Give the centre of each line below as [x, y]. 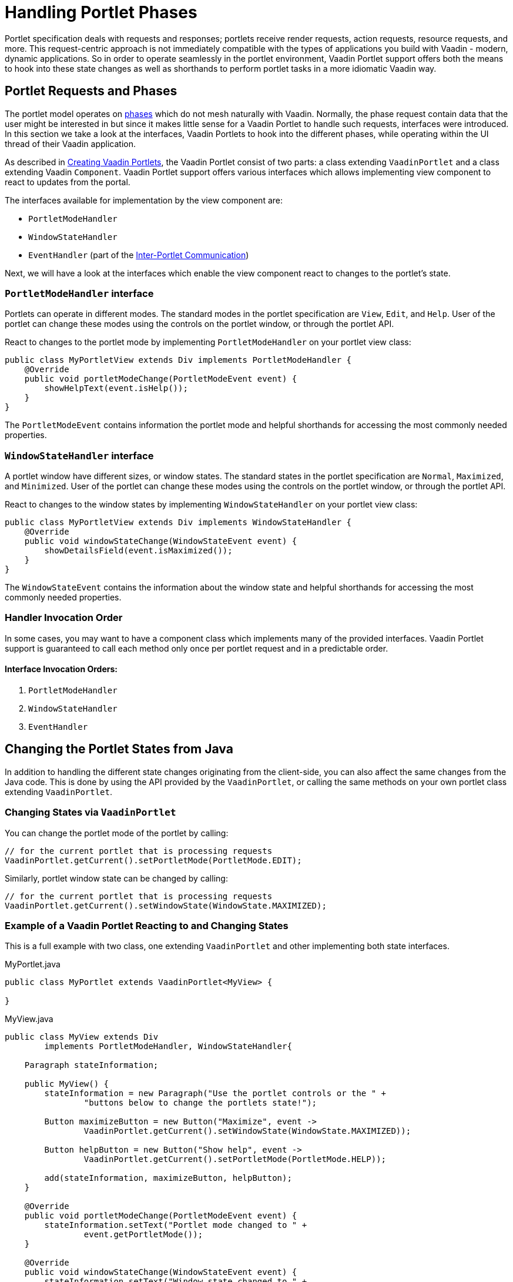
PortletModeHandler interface [79, 293]
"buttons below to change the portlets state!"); [200, 1103]
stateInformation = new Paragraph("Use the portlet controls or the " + [215, 1094]
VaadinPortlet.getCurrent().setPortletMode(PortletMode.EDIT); [153, 860]
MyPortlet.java [33, 964]
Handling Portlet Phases [101, 12]
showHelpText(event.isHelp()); [116, 388]
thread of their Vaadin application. [70, 143]
